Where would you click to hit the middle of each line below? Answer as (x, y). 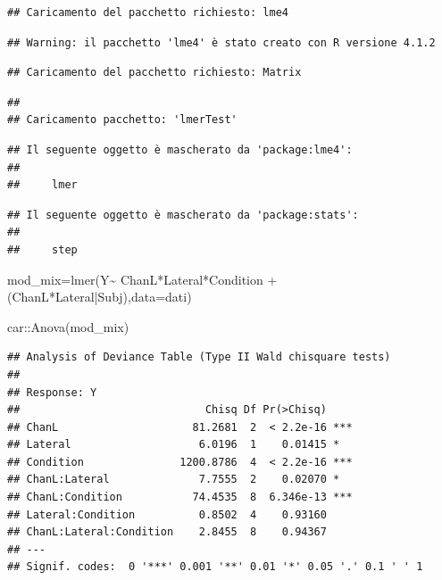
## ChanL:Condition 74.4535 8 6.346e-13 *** (180, 497)
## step (42, 249)
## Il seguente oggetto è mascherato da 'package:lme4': (180, 149)
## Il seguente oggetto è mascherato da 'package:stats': (183, 215)
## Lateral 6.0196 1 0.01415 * (174, 445)
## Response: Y (52, 392)
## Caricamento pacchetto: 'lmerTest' (122, 120)
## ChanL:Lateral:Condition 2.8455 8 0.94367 (167, 532)
